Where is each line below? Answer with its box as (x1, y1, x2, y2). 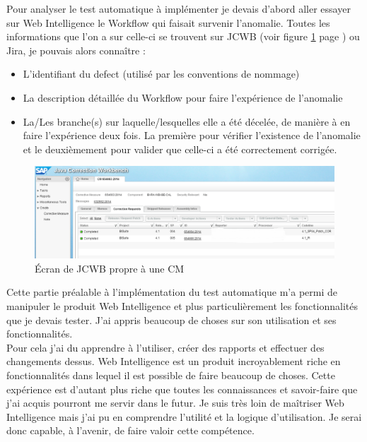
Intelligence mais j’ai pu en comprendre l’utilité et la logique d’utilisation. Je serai (6, 409, 362, 424)
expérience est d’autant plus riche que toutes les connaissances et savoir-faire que (6, 381, 358, 396)
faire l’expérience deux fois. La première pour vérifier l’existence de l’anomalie (23, 128, 361, 143)
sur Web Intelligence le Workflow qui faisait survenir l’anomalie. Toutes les (6, 15, 330, 30)
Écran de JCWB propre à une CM (35, 261, 185, 275)
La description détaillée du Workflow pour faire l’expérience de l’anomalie (23, 90, 343, 104)
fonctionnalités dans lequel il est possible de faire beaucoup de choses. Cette (6, 367, 335, 382)
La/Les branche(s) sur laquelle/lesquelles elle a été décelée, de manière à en (23, 114, 351, 129)
